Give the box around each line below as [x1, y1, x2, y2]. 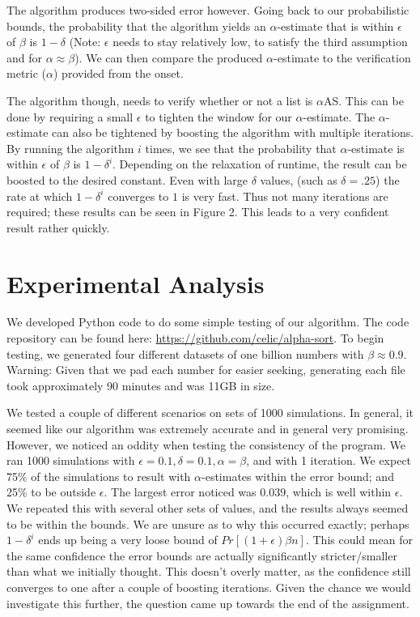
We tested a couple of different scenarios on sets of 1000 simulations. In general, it [6, 404, 414, 421]
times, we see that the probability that [145, 139, 337, 156]
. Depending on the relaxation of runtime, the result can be [112, 155, 407, 172]
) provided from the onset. [53, 65, 184, 82]
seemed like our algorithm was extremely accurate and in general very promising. [6, 420, 409, 436]
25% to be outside [6, 483, 96, 500]
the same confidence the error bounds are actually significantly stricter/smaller [6, 547, 397, 564]
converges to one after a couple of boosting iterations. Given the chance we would [6, 578, 411, 595]
